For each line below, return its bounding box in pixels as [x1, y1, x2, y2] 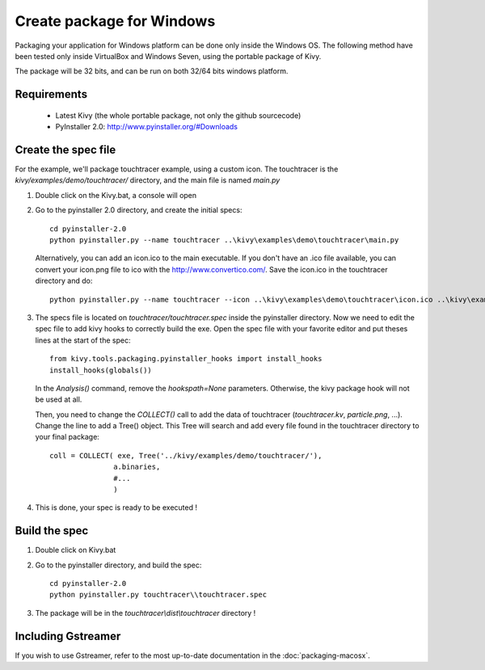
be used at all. [35, 394, 82, 404]
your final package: [35, 432, 100, 442]
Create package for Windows [15, 12, 216, 30]
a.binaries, [113, 462, 161, 472]
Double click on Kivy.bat [35, 546, 116, 555]
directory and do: [35, 276, 93, 286]
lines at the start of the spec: [35, 335, 131, 345]
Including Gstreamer [15, 629, 121, 643]
